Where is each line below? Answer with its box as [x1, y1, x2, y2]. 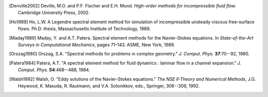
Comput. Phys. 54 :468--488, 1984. [18, 67, 90, 73]
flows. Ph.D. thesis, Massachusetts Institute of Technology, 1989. [18, 26, 151, 32]
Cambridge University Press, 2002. [18, 10, 90, 16]
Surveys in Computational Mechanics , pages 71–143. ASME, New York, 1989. [18, 42, 176, 48]
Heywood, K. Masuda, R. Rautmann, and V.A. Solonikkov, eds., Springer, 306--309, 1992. [18, 83, 200, 89]
